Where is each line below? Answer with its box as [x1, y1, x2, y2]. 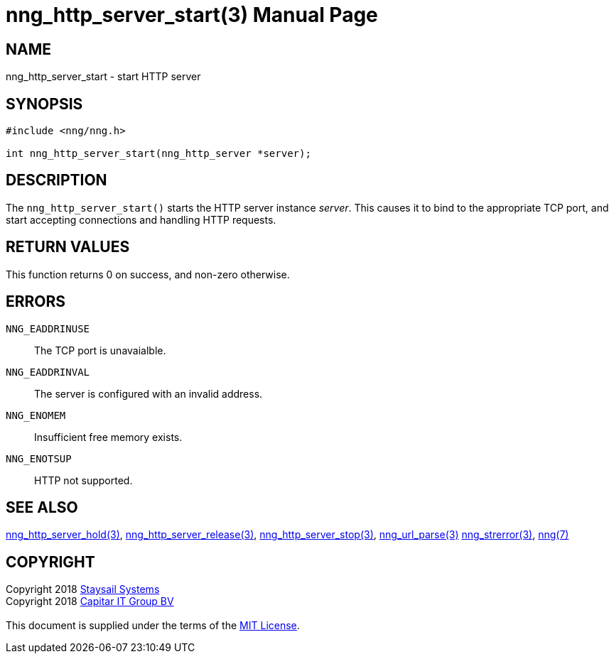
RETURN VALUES [6, 238, 130, 256]
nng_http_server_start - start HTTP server [6, 70, 201, 83]
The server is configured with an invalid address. [34, 387, 263, 400]
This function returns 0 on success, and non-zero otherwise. [6, 268, 290, 281]
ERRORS [6, 293, 66, 311]
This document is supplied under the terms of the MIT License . [6, 619, 300, 632]
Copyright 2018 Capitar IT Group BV [6, 595, 174, 608]
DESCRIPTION [6, 171, 107, 190]
